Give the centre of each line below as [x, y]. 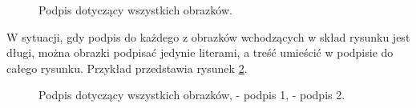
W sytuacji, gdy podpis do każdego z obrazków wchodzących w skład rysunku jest [208, 36]
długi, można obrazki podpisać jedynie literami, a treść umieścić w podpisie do [200, 52]
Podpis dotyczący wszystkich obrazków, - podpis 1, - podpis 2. [192, 95]
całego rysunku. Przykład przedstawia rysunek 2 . [127, 68]
